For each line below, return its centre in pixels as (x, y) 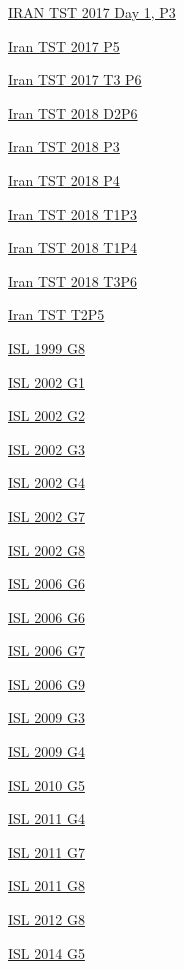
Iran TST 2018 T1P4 (72, 247)
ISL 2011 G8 (46, 885)
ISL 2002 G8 (46, 549)
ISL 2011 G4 (46, 818)
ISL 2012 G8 (46, 919)
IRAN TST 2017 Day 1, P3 (92, 12)
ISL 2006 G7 (46, 650)
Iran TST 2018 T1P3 (72, 213)
